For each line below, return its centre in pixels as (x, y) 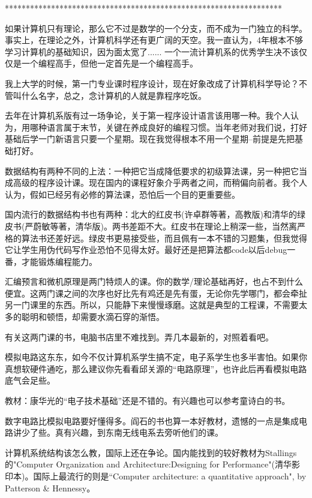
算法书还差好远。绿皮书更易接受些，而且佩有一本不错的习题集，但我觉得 (164, 238)
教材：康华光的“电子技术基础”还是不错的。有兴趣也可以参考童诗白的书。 (148, 401)
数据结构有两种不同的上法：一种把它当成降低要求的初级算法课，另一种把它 (152, 170)
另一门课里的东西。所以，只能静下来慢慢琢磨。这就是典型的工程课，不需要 (152, 305)
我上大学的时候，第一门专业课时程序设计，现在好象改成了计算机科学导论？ (152, 83)
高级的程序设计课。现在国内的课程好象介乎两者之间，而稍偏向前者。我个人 (160, 182)
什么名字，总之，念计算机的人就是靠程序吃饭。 (114, 95)
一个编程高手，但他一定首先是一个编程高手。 (109, 63)
